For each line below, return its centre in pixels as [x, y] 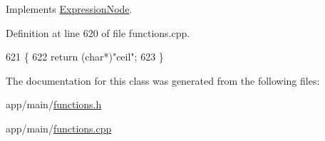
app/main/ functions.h [54, 104]
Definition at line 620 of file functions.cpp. [98, 32]
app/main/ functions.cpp [59, 128]
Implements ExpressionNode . [69, 9]
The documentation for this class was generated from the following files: [163, 80]
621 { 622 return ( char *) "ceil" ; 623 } [85, 57]
